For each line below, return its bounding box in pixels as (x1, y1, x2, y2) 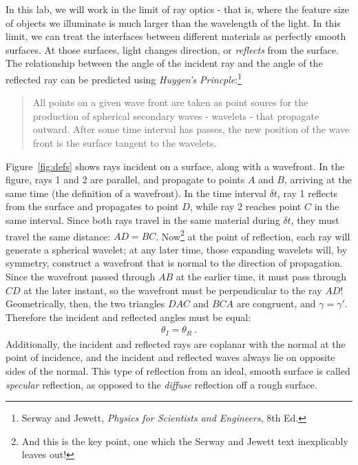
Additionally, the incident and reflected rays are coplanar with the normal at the (6, 336, 346, 351)
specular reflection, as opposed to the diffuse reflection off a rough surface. (6, 377, 317, 391)
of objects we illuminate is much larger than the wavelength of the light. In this (6, 15, 341, 30)
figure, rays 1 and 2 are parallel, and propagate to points (6, 172, 245, 187)
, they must (291, 212, 339, 227)
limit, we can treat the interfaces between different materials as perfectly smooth (6, 29, 346, 43)
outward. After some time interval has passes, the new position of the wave (32, 122, 350, 136)
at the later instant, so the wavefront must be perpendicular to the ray (23, 282, 322, 297)
